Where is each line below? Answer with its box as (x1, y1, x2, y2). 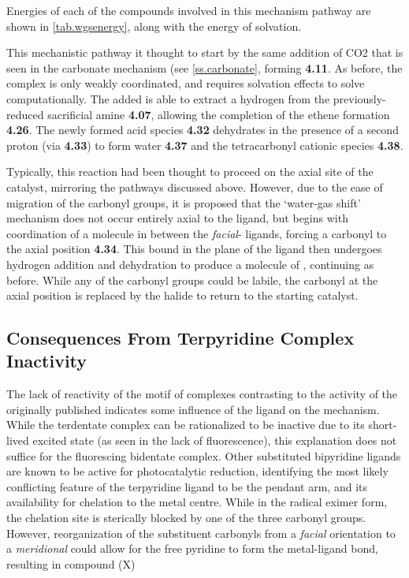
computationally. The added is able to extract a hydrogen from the (6, 90, 330, 106)
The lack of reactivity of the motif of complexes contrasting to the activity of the (6, 386, 398, 402)
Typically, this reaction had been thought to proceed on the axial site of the (6, 163, 374, 180)
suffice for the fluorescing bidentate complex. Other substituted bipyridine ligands (6, 447, 401, 464)
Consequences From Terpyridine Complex (6, 326, 355, 350)
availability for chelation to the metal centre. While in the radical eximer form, (6, 494, 388, 510)
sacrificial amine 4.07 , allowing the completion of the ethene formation (47, 106, 390, 122)
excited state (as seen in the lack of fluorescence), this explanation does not (32, 432, 397, 449)
